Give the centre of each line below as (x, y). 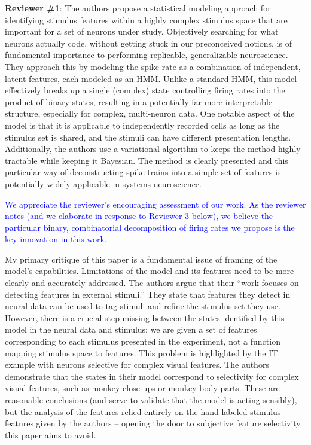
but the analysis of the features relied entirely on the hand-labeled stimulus (143, 411)
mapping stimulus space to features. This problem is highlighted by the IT (141, 353)
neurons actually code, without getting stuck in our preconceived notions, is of (148, 43)
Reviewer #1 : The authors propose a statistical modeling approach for (138, 8)
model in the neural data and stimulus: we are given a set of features (131, 329)
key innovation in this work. (56, 239)
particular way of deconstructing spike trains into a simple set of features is (143, 172)
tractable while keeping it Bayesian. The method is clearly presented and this (147, 160)
